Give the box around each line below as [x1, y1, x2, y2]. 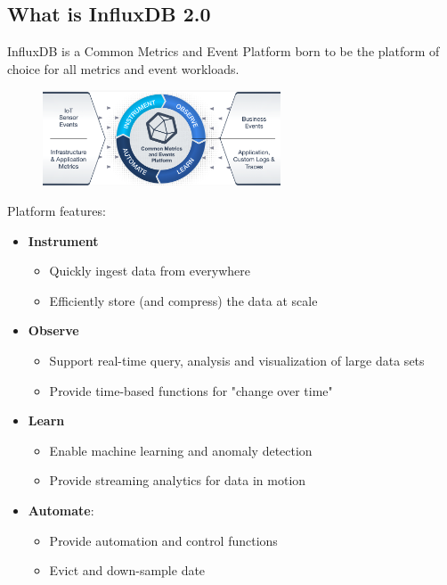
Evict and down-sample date [49, 561, 206, 580]
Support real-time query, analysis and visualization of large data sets [49, 350, 425, 369]
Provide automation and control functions [49, 531, 278, 549]
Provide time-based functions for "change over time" [49, 381, 333, 400]
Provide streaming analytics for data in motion [49, 471, 306, 490]
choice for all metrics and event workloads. [7, 59, 240, 78]
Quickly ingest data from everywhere [49, 261, 250, 280]
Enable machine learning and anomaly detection [49, 441, 313, 459]
